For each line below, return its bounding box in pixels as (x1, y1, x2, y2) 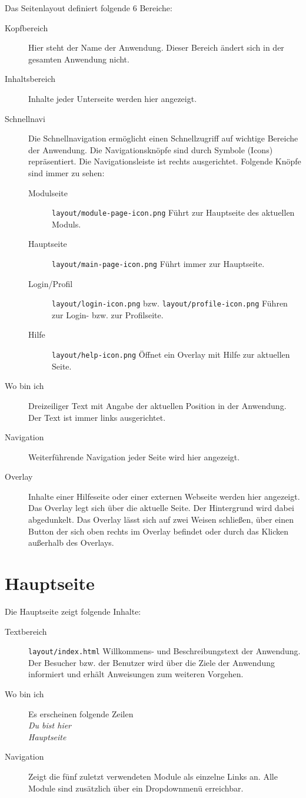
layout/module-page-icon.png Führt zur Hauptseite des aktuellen (52, 206, 295, 219)
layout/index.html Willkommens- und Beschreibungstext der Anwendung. (28, 645, 301, 657)
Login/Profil (28, 277, 73, 289)
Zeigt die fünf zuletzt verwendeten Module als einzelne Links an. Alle (28, 770, 278, 782)
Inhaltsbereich (5, 72, 56, 85)
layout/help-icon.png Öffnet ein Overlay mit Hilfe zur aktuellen (52, 348, 290, 361)
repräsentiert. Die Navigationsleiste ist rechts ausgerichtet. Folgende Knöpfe (28, 155, 301, 167)
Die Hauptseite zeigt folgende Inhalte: (5, 605, 141, 617)
